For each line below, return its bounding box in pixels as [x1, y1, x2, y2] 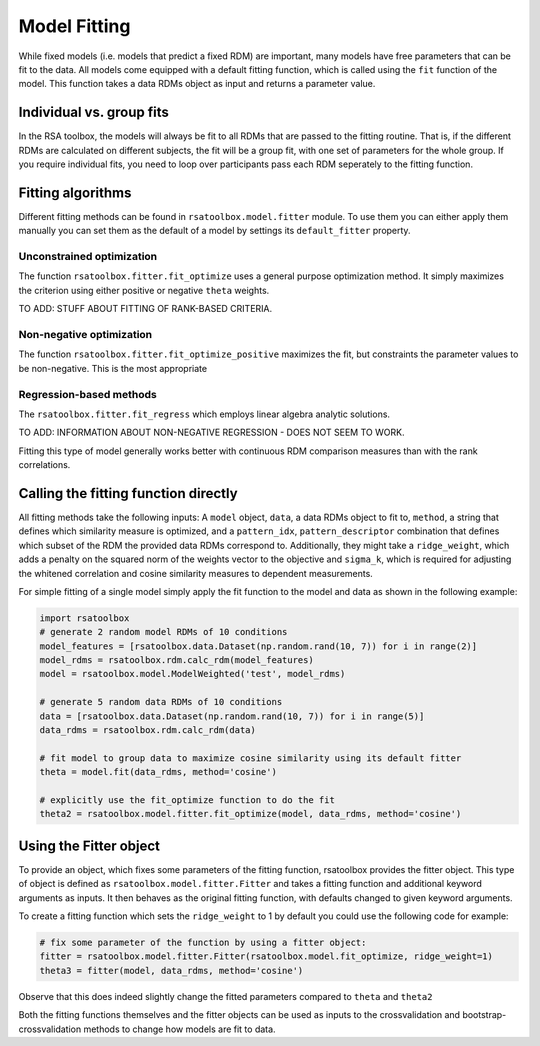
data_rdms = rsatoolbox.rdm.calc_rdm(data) [39, 725, 257, 736]
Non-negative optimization [18, 328, 153, 341]
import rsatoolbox [39, 612, 130, 624]
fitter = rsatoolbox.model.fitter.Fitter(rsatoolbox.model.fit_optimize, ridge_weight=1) [39, 951, 494, 962]
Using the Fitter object [18, 837, 160, 854]
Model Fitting [18, 15, 131, 37]
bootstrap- [461, 1009, 507, 1021]
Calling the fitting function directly [18, 485, 239, 502]
